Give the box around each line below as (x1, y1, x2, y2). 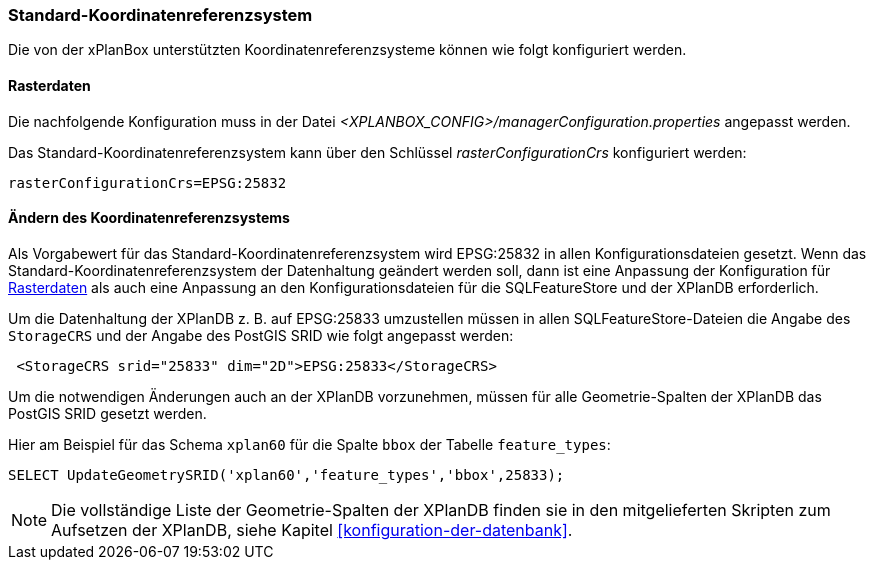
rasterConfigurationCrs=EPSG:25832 (8, 174, 287, 191)
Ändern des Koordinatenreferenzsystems (8, 209, 290, 227)
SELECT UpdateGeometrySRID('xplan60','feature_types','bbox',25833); (8, 466, 565, 483)
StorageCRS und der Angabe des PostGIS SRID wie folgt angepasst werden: (8, 326, 514, 344)
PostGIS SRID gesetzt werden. (8, 404, 207, 422)
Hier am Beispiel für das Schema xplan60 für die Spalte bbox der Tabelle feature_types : (8, 435, 611, 453)
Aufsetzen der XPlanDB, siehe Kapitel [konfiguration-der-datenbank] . (51, 519, 573, 540)
